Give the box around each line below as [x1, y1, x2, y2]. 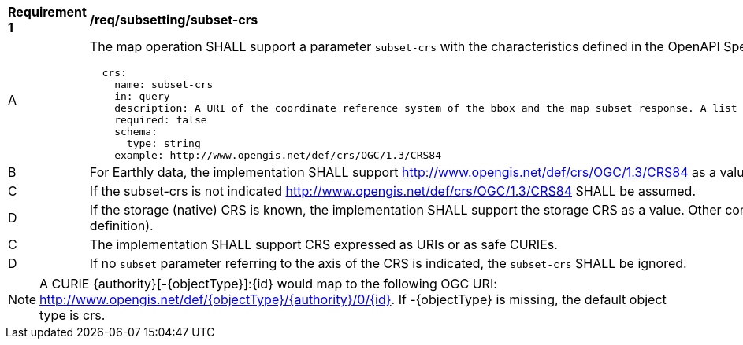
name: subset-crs [114, 79, 214, 90]
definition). [89, 218, 154, 233]
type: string [126, 138, 201, 149]
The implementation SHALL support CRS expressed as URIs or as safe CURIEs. [89, 237, 558, 252]
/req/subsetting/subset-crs [89, 12, 258, 28]
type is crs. [39, 307, 106, 323]
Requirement [8, 4, 87, 20]
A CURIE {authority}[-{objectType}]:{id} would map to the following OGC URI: [39, 276, 497, 292]
